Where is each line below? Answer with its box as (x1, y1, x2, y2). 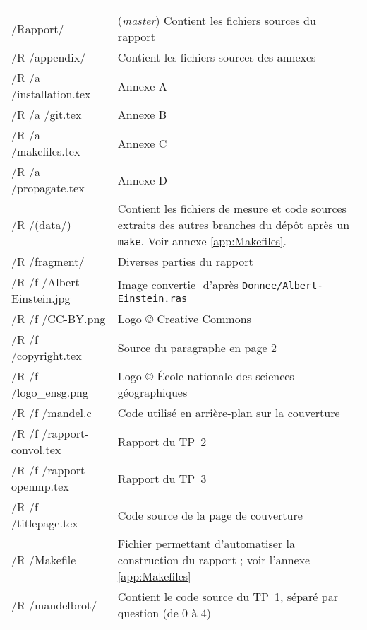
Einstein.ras (117, 292, 188, 304)
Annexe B (117, 106, 167, 122)
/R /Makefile (11, 552, 76, 568)
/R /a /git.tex (11, 106, 82, 122)
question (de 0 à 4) (117, 605, 211, 621)
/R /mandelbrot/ (11, 596, 97, 613)
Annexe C (117, 134, 167, 151)
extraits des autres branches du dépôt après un (117, 216, 350, 233)
